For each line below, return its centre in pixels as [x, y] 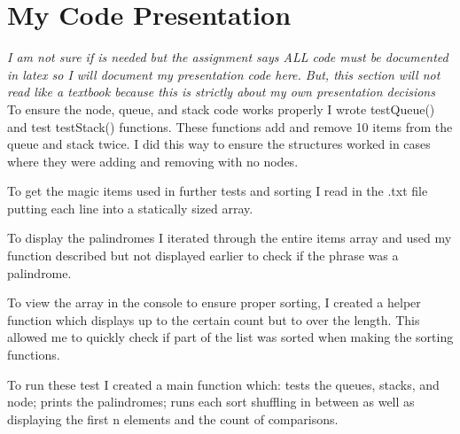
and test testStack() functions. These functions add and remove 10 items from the [230, 126]
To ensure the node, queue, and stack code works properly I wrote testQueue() [221, 108]
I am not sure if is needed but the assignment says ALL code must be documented [228, 57]
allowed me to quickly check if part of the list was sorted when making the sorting [230, 337]
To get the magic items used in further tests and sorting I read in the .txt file [218, 191]
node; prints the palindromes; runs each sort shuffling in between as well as [211, 402]
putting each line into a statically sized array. [130, 208]
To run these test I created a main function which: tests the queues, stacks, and [223, 384]
